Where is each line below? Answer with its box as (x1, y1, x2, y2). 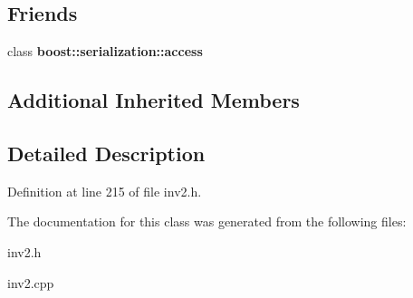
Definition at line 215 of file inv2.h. (7, 181, 202, 200)
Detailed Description (7, 139, 206, 167)
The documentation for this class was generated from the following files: (7, 212, 407, 231)
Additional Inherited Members (7, 86, 300, 114)
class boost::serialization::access (7, 42, 203, 61)
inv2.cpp (7, 273, 54, 292)
